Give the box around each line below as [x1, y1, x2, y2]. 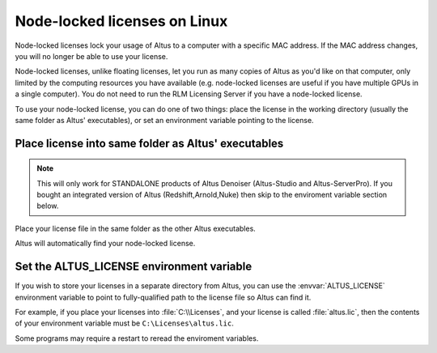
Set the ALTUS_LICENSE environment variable [15, 260, 252, 274]
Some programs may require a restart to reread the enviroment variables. [15, 333, 259, 343]
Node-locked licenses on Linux [15, 12, 228, 30]
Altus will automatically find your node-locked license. [15, 239, 196, 249]
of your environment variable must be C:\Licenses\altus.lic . [15, 318, 234, 328]
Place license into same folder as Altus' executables [15, 136, 284, 150]
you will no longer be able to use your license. [15, 51, 168, 61]
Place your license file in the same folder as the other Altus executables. [15, 223, 257, 233]
